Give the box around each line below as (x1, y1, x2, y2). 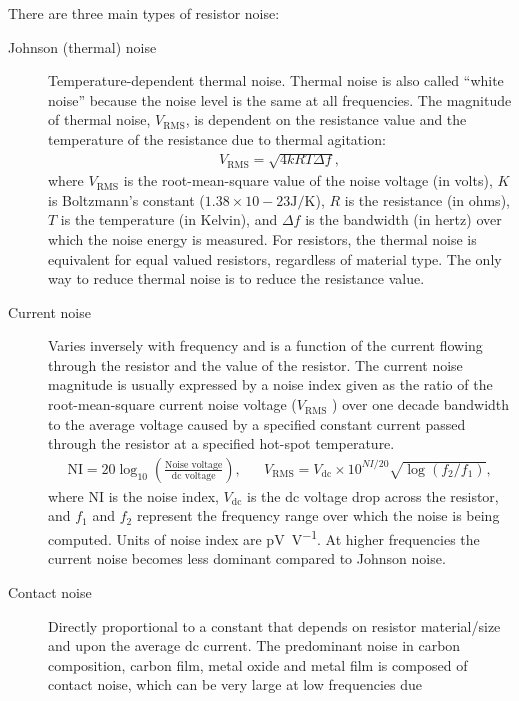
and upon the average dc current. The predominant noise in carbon (48, 635, 461, 656)
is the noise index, (108, 485, 219, 506)
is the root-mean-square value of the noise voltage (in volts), (123, 170, 493, 191)
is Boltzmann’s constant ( (48, 189, 205, 210)
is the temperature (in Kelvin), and (60, 209, 278, 230)
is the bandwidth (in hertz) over (305, 209, 502, 230)
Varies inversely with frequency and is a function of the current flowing (48, 335, 483, 356)
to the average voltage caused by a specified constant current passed (48, 413, 466, 434)
